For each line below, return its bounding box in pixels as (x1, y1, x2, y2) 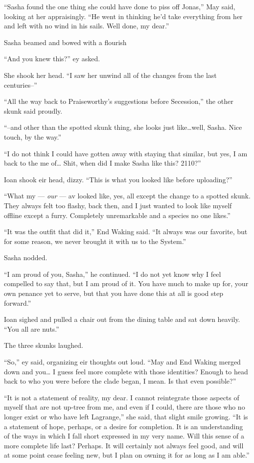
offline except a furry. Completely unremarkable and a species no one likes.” (4, 210, 231, 220)
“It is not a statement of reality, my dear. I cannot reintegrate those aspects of (4, 392, 239, 402)
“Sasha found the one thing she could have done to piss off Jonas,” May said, (4, 1, 235, 11)
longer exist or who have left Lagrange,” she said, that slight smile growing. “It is (4, 412, 248, 421)
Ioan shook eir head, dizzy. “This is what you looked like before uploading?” (4, 174, 232, 184)
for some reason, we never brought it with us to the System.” (4, 236, 186, 246)
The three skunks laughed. (4, 340, 83, 350)
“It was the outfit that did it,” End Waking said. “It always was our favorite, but (4, 226, 248, 237)
